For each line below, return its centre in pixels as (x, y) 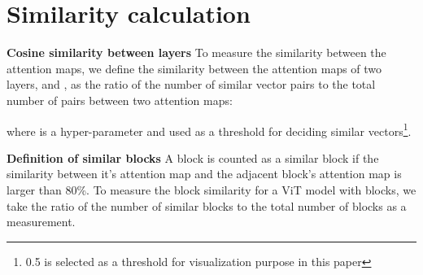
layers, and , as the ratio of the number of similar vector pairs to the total (191, 84)
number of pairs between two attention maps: (120, 100)
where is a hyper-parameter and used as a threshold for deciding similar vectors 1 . (209, 129)
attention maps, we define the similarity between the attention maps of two (194, 68)
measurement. (41, 222)
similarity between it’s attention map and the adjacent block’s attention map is (204, 174)
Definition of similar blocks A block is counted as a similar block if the (193, 157)
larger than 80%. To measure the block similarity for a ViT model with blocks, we (211, 189)
